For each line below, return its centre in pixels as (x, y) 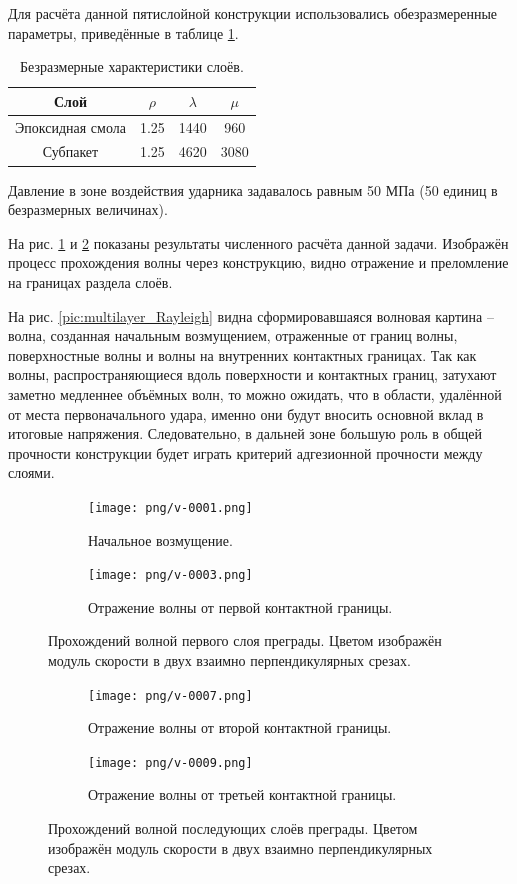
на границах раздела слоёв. (90, 281)
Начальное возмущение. (160, 539)
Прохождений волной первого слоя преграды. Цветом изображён (245, 640)
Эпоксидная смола (70, 126)
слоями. (31, 472)
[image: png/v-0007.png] (170, 695)
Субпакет (70, 151)
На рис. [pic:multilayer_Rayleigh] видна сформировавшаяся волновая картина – (251, 315)
